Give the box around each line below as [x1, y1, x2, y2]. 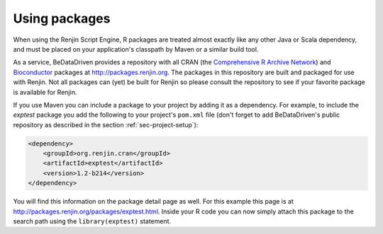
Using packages [13, 11, 111, 26]
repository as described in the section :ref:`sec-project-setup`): [13, 120, 199, 129]
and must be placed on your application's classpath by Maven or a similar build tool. [13, 45, 259, 53]
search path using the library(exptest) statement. [13, 216, 172, 226]
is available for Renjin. [13, 88, 77, 96]
